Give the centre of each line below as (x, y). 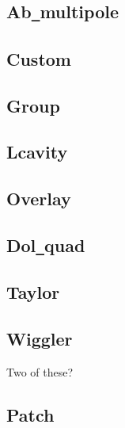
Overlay (39, 199)
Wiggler (40, 339)
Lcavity (37, 152)
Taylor (33, 292)
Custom (39, 58)
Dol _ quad (46, 245)
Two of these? (40, 371)
